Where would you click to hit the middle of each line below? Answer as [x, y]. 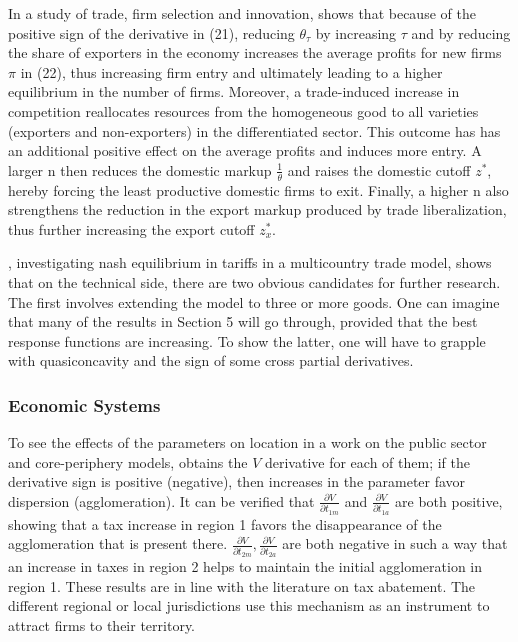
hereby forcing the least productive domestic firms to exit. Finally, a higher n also [258, 189]
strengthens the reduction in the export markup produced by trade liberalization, [257, 209]
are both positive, [449, 500]
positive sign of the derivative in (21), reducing [151, 32]
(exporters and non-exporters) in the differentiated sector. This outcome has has [254, 130]
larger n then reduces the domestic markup [140, 169]
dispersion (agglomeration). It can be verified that [161, 500]
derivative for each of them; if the [367, 461]
